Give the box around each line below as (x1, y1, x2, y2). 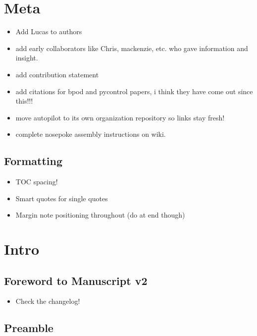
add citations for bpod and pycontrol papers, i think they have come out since (15, 86, 253, 96)
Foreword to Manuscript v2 (4, 273, 148, 288)
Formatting (4, 153, 63, 168)
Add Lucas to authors (15, 26, 82, 37)
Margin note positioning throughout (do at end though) (15, 210, 185, 220)
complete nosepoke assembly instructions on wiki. (15, 129, 166, 139)
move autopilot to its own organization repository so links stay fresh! (15, 112, 225, 122)
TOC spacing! (15, 176, 58, 187)
